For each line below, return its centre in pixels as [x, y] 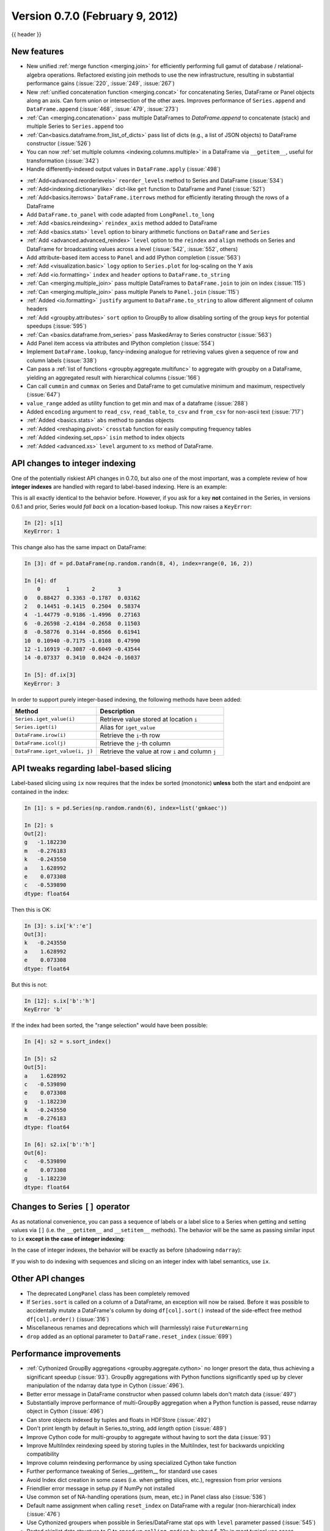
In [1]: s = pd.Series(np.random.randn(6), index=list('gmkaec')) [126, 808]
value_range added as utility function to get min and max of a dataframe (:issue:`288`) [137, 403]
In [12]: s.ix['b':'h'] [60, 1001]
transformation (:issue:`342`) [63, 160]
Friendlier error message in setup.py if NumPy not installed [101, 1488]
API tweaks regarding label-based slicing [91, 769]
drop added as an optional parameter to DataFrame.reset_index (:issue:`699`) [129, 1336]
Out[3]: [35, 935]
